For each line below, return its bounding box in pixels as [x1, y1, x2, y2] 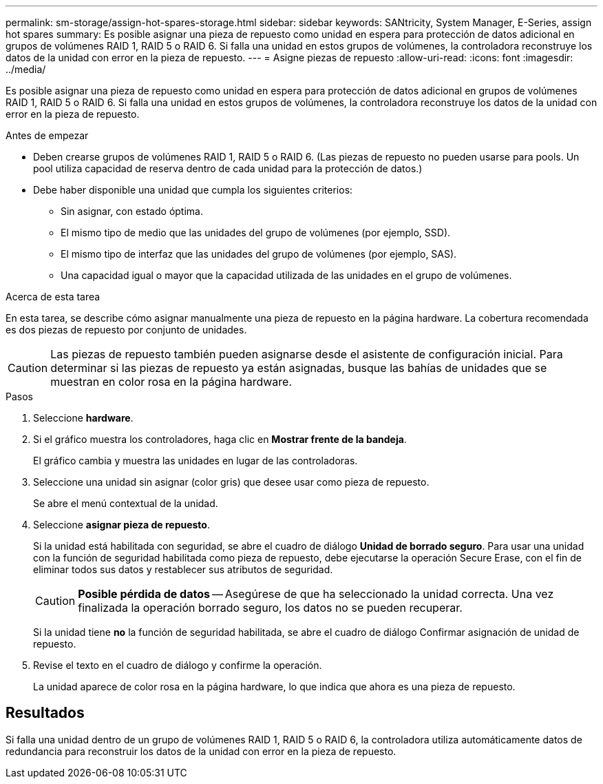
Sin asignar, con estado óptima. [61, 205, 203, 217]
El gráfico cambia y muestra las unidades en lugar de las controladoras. [33, 455, 358, 466]
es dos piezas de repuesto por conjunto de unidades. [6, 324, 247, 336]
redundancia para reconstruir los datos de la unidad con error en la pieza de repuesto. [6, 745, 396, 757]
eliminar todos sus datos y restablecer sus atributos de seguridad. [33, 564, 333, 575]
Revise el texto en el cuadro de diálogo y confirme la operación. [33, 659, 322, 671]
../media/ [6, 63, 46, 75]
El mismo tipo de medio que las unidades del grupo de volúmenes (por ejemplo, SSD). [61, 227, 451, 238]
